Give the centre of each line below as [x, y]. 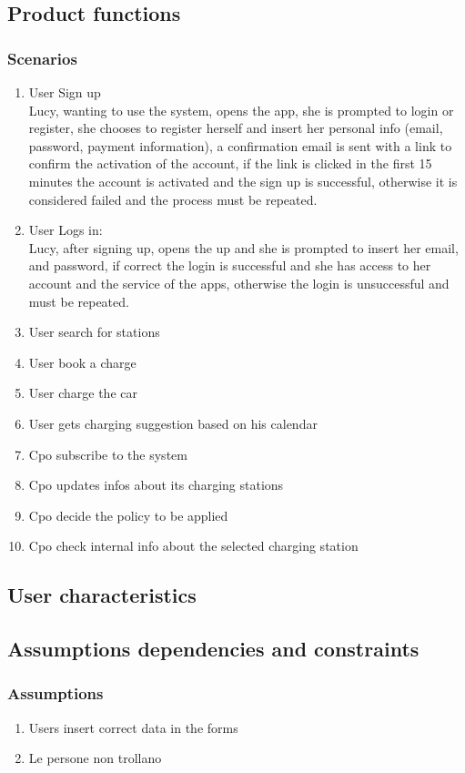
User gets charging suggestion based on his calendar [173, 423]
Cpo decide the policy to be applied [128, 515]
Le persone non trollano [95, 758]
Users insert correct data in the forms [133, 727]
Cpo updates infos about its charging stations [156, 485]
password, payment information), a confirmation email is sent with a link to [240, 145]
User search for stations [94, 332]
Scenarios [42, 58]
